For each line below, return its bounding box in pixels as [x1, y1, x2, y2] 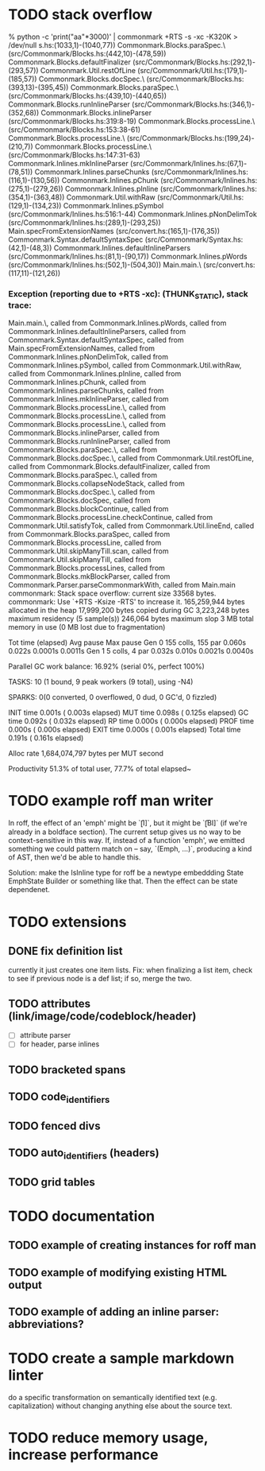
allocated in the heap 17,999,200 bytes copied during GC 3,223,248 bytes [8, 605, 250, 615]
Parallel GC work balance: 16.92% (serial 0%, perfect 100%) [8, 662, 205, 671]
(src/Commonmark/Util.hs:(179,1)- [137, 65, 248, 75]
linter [8, 1366, 44, 1384]
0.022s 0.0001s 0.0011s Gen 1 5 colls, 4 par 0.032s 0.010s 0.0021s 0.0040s [8, 646, 254, 655]
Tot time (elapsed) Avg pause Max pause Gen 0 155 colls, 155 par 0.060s [8, 638, 247, 647]
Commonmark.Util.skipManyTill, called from [8, 554, 152, 564]
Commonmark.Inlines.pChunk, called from [8, 377, 147, 386]
